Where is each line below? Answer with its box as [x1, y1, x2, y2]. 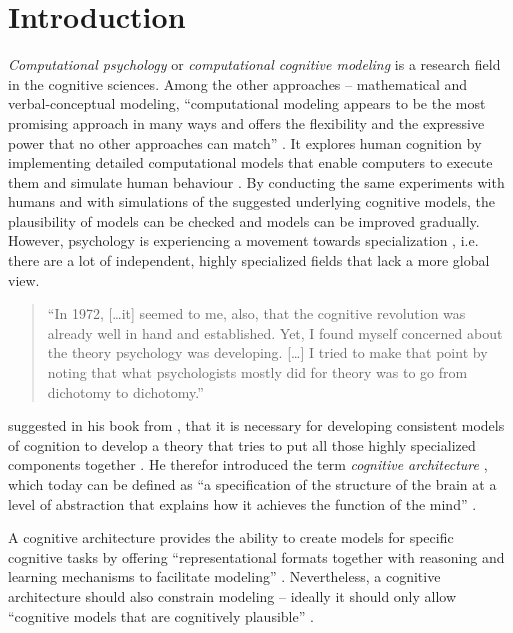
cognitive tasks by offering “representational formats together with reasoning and [8, 546, 505, 567]
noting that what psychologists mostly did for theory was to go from [47, 362, 468, 383]
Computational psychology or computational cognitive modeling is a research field [8, 54, 501, 75]
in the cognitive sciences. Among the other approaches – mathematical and [8, 73, 468, 94]
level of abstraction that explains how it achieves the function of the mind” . [8, 493, 477, 514]
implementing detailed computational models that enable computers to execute [8, 152, 493, 173]
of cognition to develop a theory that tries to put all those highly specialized [8, 434, 476, 455]
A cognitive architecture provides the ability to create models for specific [8, 527, 454, 548]
